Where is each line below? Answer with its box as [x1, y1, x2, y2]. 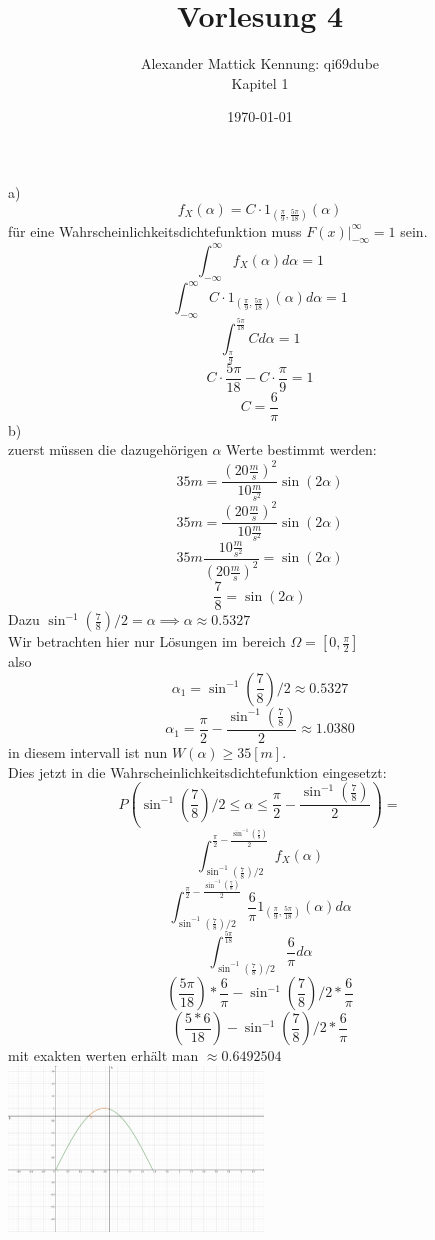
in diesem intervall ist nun [8, 741, 168, 762]
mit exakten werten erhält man [8, 1045, 199, 1066]
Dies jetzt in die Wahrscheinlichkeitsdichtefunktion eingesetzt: [8, 761, 387, 782]
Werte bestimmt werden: [226, 439, 377, 460]
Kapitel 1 [231, 72, 289, 93]
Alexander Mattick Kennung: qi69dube [140, 53, 380, 74]
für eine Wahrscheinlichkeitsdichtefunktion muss [8, 220, 302, 241]
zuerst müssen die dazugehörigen [8, 439, 208, 460]
